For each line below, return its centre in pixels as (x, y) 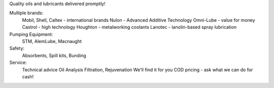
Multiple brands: (26, 13)
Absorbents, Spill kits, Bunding (54, 55)
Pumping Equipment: (31, 34)
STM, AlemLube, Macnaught (52, 41)
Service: (18, 63)
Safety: (17, 49)
